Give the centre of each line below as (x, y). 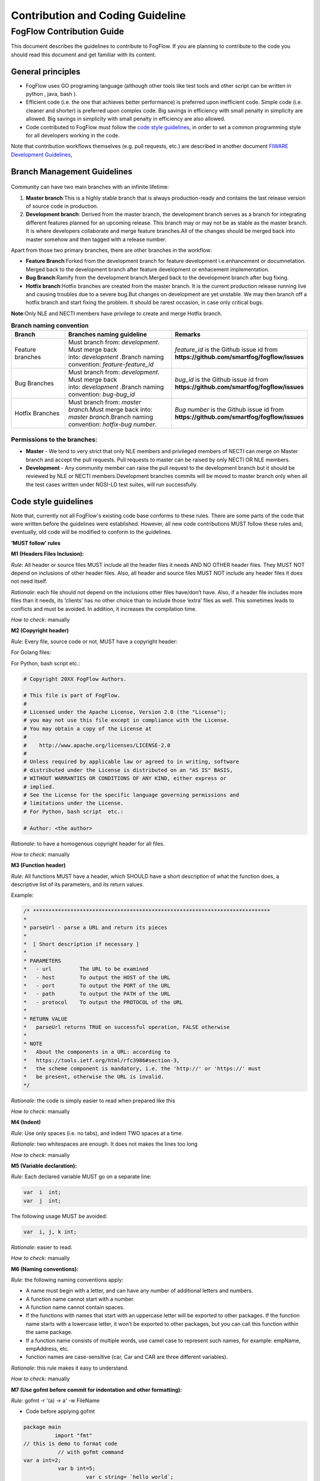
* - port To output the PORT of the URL (97, 985)
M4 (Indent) (26, 1122)
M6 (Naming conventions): (45, 1269)
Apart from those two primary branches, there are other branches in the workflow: (111, 250)
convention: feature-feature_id (111, 364)
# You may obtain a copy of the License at (88, 728)
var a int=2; (42, 1460)
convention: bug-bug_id (102, 395)
